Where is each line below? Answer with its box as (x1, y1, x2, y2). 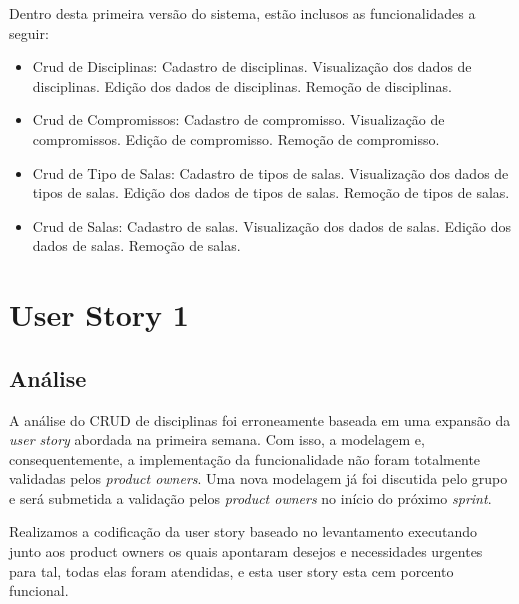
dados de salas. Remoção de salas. (32, 235, 241, 256)
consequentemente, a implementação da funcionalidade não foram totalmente (9, 448, 481, 469)
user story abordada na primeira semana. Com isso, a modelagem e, (9, 429, 425, 450)
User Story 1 (9, 294, 189, 335)
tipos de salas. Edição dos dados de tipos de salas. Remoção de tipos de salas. (32, 182, 510, 203)
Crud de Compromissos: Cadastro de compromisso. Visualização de (32, 109, 445, 130)
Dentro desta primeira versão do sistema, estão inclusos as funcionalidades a (9, 3, 476, 23)
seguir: (9, 22, 49, 43)
